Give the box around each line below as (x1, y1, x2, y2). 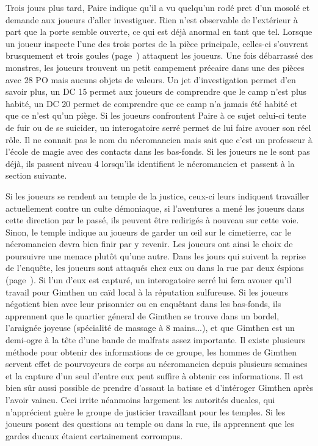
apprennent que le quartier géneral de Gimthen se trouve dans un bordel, (5, 309, 280, 322)
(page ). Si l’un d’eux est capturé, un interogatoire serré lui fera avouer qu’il (5, 273, 292, 286)
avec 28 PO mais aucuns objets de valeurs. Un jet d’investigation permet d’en (5, 73, 296, 86)
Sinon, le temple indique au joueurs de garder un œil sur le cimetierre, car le (5, 225, 291, 238)
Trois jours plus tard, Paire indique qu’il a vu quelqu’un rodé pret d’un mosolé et (5, 1, 310, 13)
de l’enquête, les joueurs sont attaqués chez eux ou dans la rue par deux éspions (5, 261, 304, 274)
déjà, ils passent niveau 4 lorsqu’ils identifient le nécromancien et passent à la (5, 157, 295, 169)
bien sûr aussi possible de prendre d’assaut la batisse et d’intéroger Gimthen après (5, 381, 313, 394)
